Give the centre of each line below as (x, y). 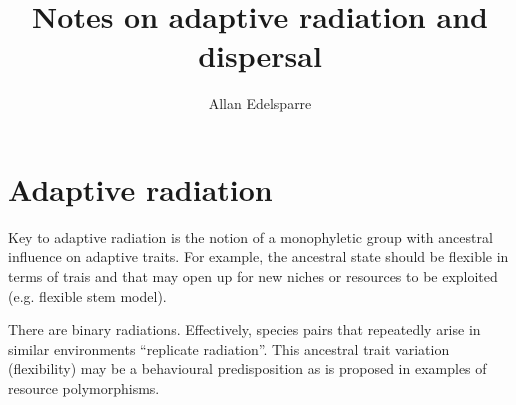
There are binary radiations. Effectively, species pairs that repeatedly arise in (244, 329)
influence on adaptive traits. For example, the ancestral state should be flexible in (258, 256)
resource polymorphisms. (84, 388)
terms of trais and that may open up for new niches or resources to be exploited (253, 276)
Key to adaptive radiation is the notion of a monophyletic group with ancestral (250, 236)
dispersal (260, 55)
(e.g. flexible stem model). (87, 295)
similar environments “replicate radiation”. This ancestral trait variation (229, 348)
